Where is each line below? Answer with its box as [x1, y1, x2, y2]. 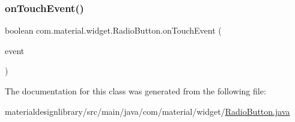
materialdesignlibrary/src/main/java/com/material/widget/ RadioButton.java [5, 105, 290, 117]
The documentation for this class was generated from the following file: [5, 85, 266, 97]
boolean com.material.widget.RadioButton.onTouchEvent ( [5, 24, 222, 37]
